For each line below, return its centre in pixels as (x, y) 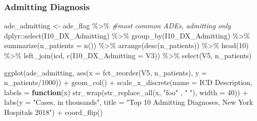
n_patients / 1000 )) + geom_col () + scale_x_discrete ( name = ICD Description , (128, 82)
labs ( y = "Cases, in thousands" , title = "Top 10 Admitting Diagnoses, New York (129, 102)
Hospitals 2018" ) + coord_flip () (53, 112)
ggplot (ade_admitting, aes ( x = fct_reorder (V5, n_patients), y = (105, 72)
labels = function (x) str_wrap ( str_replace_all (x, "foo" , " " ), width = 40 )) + (126, 92)
